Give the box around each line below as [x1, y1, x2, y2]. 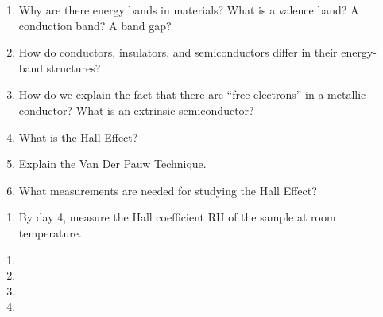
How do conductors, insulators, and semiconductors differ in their [18, 44, 338, 61]
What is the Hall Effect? [18, 128, 138, 145]
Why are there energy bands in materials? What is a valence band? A [18, 2, 359, 18]
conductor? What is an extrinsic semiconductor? [18, 101, 254, 118]
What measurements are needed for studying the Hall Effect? [18, 182, 317, 198]
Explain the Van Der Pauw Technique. [18, 155, 207, 172]
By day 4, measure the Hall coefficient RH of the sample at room [18, 209, 336, 225]
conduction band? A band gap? [18, 17, 172, 33]
